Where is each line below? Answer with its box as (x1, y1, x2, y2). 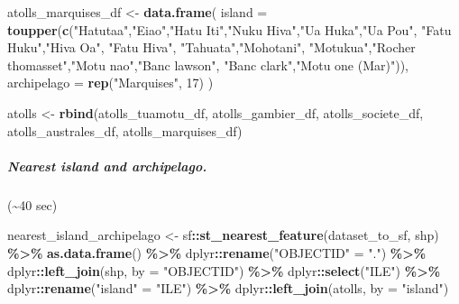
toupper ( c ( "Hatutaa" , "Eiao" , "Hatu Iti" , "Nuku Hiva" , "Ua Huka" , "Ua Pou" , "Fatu (7, 20, 452, 39)
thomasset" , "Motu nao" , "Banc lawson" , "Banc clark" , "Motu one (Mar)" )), (7, 55, 409, 74)
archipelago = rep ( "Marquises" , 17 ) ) (7, 73, 214, 92)
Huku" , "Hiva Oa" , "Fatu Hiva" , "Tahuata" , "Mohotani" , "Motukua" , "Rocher (7, 38, 416, 57)
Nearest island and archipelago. (7, 156, 207, 175)
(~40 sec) (7, 195, 58, 214)
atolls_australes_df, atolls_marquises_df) (7, 121, 243, 140)
